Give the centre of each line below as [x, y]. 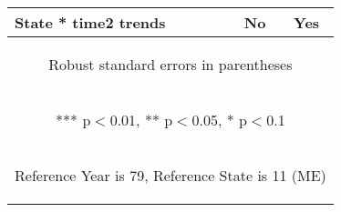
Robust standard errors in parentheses [170, 64]
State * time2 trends [90, 22]
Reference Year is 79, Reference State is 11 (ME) [170, 175]
